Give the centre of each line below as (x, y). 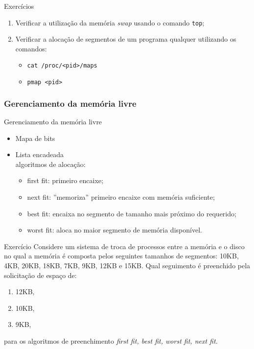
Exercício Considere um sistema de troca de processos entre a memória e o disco (124, 246)
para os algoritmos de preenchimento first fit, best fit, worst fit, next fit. (111, 340)
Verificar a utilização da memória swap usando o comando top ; (110, 22)
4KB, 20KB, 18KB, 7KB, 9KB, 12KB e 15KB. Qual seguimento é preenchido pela (127, 265)
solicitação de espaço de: (40, 275)
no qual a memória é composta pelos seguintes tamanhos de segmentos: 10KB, (121, 256)
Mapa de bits (35, 138)
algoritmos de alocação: (50, 164)
